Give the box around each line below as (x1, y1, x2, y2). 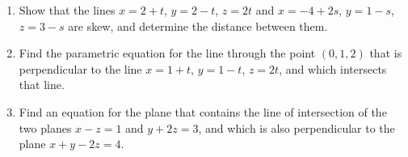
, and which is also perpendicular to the (198, 119, 395, 136)
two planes (19, 119, 72, 136)
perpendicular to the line (19, 60, 142, 77)
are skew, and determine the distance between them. (68, 17, 328, 34)
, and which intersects (279, 60, 387, 77)
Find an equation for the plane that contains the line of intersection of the (19, 103, 387, 120)
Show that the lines (19, 2, 116, 18)
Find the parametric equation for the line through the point (19, 45, 316, 62)
